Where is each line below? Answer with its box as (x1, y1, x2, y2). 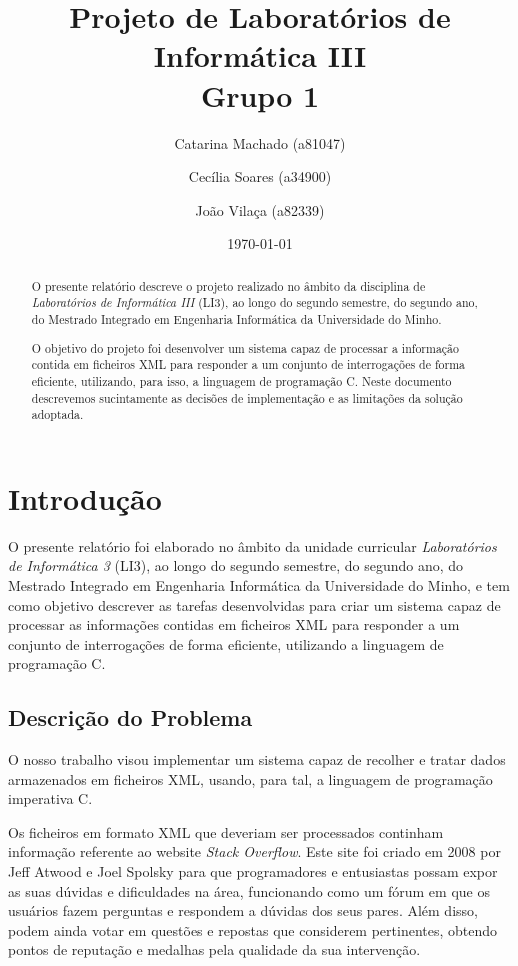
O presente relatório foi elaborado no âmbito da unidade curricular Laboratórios (8, 535, 497, 556)
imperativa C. (8, 788, 93, 809)
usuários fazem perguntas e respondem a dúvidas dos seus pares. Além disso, (8, 900, 478, 921)
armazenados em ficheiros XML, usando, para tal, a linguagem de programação (8, 768, 493, 789)
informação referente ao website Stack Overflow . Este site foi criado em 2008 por (8, 841, 501, 862)
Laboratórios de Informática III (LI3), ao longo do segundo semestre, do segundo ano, (31, 294, 478, 311)
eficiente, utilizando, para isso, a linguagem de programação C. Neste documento (31, 372, 452, 389)
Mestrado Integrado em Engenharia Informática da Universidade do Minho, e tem (8, 574, 510, 595)
